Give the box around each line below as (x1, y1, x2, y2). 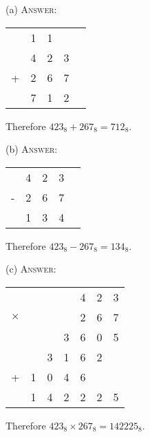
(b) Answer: (6, 142, 58, 156)
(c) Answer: (6, 262, 56, 276)
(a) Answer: (6, 2, 57, 16)
